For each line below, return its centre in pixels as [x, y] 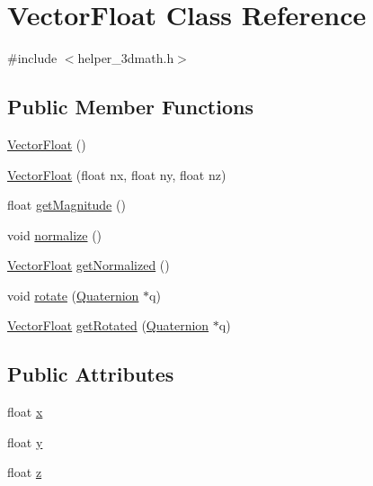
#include [32, 58]
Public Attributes [91, 374]
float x [25, 412]
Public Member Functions [130, 107]
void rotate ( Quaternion [73, 295]
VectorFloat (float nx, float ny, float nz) [117, 174]
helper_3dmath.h [126, 58]
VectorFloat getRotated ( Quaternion [108, 325]
